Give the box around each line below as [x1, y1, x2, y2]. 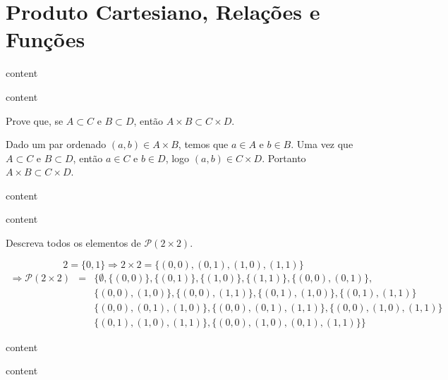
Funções [6, 25, 85, 54]
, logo [165, 150, 190, 165]
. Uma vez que [291, 137, 353, 152]
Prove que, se [6, 113, 63, 128]
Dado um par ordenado [6, 137, 107, 152]
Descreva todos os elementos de [6, 235, 141, 250]
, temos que [178, 137, 229, 152]
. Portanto [262, 150, 306, 165]
